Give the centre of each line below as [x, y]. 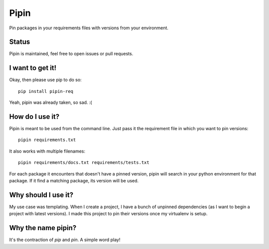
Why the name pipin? [43, 228]
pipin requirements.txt [47, 140]
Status [20, 42]
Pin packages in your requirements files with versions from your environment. [89, 28]
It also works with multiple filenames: [47, 151]
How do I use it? [34, 117]
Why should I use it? [41, 195]
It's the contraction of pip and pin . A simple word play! [65, 240]
